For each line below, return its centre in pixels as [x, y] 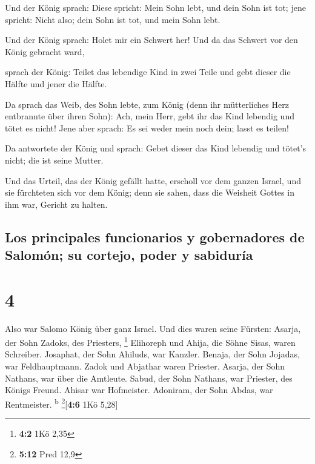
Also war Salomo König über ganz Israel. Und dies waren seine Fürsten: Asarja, [153, 328]
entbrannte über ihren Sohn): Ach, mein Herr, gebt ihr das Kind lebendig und [150, 116]
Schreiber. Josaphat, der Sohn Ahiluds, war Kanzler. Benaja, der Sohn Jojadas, [152, 354]
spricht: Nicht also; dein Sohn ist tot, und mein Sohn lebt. [113, 19]
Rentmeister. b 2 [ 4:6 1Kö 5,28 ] [61, 403]
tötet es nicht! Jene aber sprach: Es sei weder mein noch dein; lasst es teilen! [147, 128]
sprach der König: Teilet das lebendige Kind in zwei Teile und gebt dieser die [148, 72]
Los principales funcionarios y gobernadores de [155, 237]
